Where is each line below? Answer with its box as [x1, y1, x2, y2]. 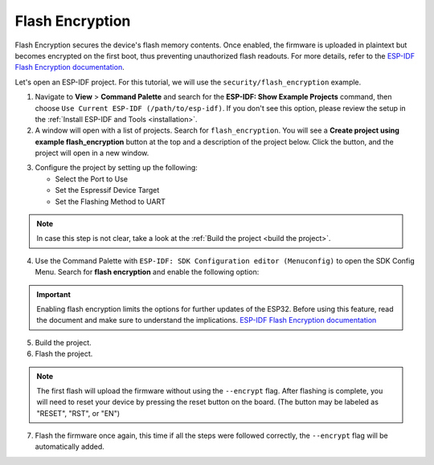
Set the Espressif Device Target [55, 186, 160, 195]
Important [36, 289, 72, 299]
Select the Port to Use [55, 173, 129, 184]
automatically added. [35, 442, 104, 451]
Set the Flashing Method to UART [55, 197, 166, 206]
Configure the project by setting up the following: [35, 163, 199, 173]
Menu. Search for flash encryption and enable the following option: [35, 267, 260, 277]
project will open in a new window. [35, 149, 149, 158]
